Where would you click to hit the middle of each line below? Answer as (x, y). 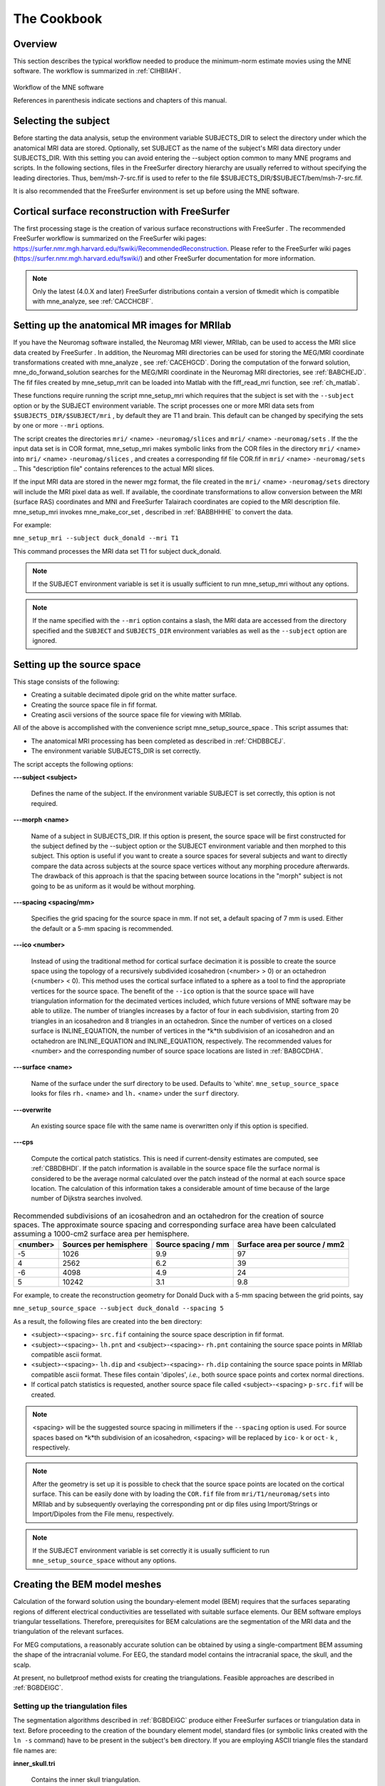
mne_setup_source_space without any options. (105, 1560)
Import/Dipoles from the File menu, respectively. (103, 1514)
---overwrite (32, 1109)
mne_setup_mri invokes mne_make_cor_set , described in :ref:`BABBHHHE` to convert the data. (153, 512)
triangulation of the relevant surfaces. (68, 1632)
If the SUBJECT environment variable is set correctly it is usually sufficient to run (151, 1550)
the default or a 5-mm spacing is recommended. (102, 928)
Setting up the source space (77, 664)
